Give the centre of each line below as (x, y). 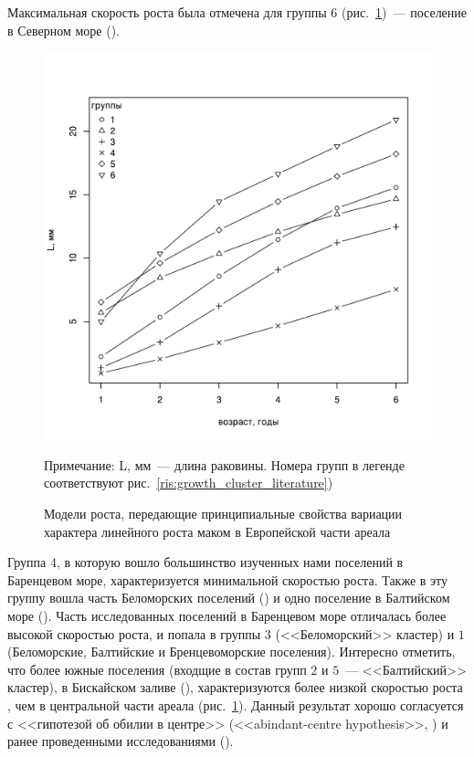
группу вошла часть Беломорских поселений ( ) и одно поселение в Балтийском (229, 598)
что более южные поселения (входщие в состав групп (157, 669)
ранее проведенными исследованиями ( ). (121, 741)
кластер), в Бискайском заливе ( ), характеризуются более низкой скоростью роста (235, 687)
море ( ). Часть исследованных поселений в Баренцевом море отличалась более (227, 615)
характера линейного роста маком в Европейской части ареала (217, 531)
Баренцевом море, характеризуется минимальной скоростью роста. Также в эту (227, 579)
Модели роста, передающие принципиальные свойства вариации (223, 513)
